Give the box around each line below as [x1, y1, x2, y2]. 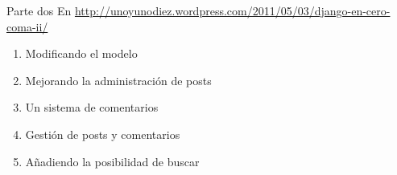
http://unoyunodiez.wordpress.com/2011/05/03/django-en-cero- [74, 2, 391, 18]
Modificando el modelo [25, 45, 138, 62]
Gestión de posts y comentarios [25, 125, 180, 142]
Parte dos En [6, 2, 72, 18]
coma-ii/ [6, 18, 48, 35]
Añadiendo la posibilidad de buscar [25, 153, 200, 169]
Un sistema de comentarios [25, 99, 159, 116]
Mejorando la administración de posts [25, 71, 212, 88]
